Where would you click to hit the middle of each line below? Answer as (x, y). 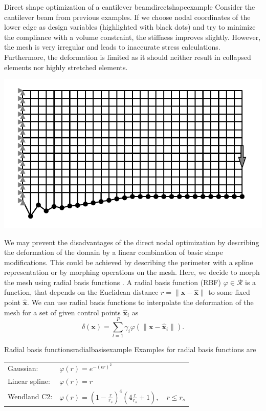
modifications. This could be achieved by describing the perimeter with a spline (129, 262)
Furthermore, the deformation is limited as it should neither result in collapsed (128, 57)
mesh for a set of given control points (62, 312)
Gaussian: (23, 368)
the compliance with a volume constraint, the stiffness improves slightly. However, (132, 37)
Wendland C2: (30, 396)
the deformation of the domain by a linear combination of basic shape (114, 252)
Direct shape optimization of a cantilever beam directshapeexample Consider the (130, 7)
